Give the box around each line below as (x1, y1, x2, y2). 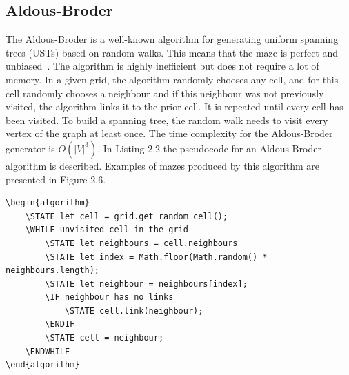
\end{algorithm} (6, 360, 80, 370)
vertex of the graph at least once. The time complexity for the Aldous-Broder (6, 126, 333, 141)
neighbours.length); (6, 265, 100, 276)
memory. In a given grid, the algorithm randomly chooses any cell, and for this (6, 72, 339, 86)
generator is (6, 141, 55, 155)
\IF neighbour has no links (45, 292, 174, 303)
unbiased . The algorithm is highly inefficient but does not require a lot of (6, 59, 319, 73)
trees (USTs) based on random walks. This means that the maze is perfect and (6, 45, 339, 59)
